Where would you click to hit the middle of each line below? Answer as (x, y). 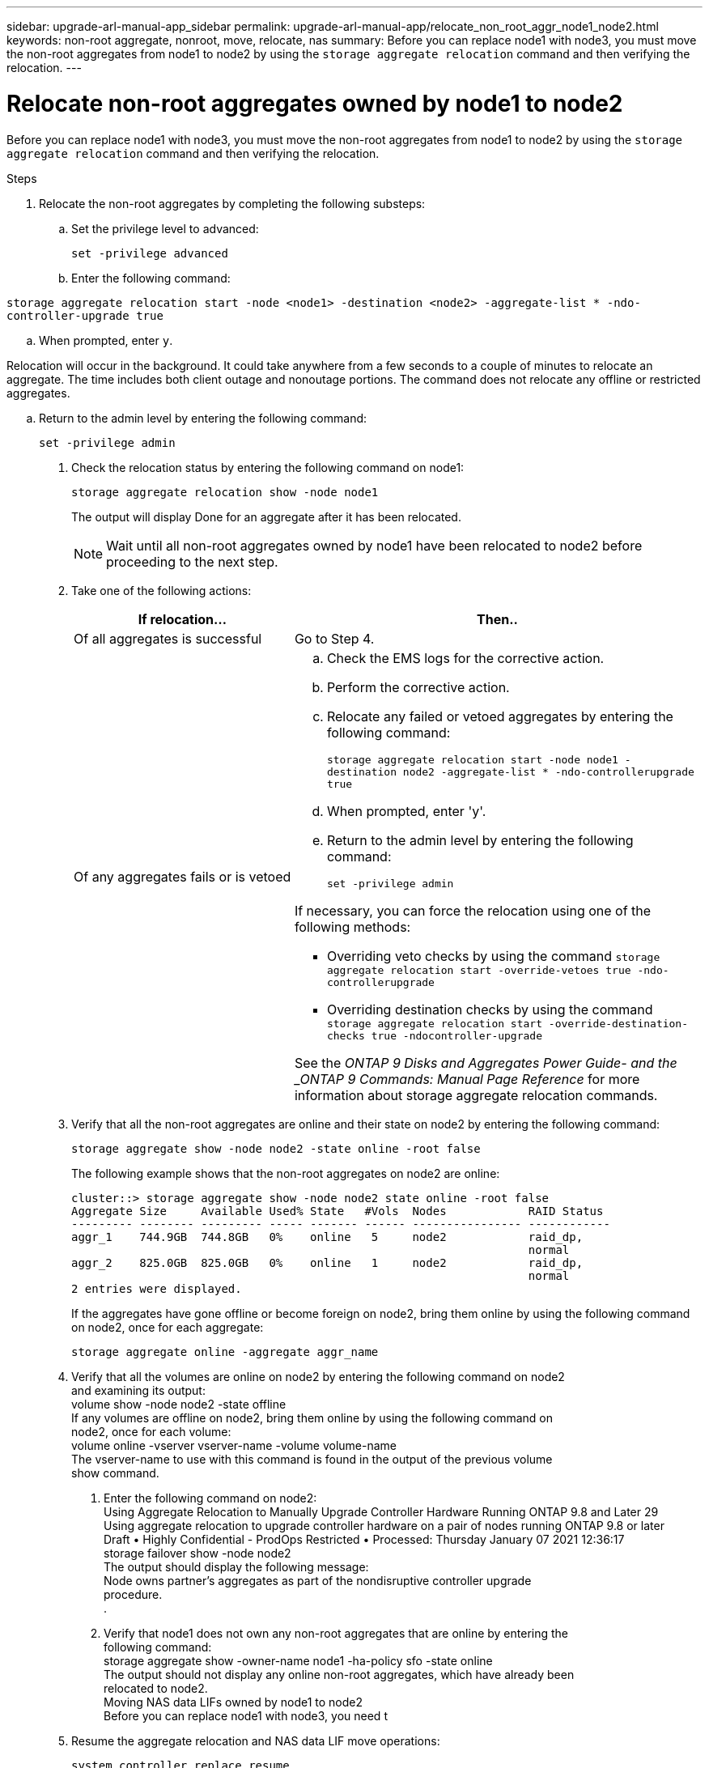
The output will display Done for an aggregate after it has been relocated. (266, 516)
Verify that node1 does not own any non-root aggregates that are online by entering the (336, 1633)
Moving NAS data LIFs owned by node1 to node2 (234, 1702)
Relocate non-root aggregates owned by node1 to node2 (315, 103)
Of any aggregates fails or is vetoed (183, 876)
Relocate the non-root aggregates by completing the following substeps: (232, 203)
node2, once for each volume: (151, 1431)
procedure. (133, 1594)
